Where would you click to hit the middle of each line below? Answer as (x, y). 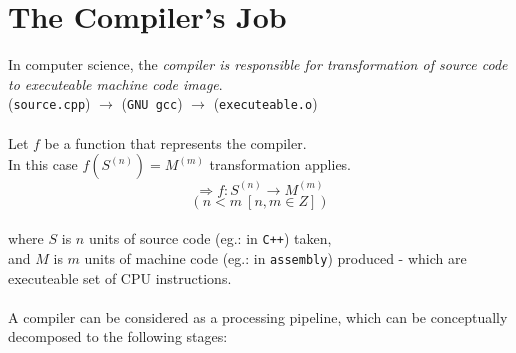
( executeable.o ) (265, 103)
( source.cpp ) (49, 103)
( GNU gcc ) (152, 103)
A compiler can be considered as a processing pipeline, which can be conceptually (258, 316)
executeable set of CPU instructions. (120, 277)
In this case (43, 164)
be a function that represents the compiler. (175, 142)
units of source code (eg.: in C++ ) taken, (210, 238)
